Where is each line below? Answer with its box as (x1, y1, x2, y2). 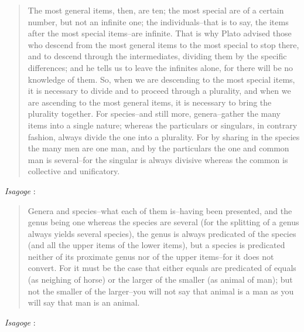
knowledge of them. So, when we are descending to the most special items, (28, 73, 295, 85)
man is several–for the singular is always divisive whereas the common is (28, 153, 288, 165)
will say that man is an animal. (28, 296, 140, 309)
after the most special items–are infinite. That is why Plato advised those (28, 27, 292, 39)
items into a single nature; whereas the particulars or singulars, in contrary (28, 118, 298, 131)
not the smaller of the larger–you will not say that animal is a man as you (28, 284, 294, 297)
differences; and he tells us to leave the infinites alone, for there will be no (28, 61, 293, 73)
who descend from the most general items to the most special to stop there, (28, 38, 299, 50)
